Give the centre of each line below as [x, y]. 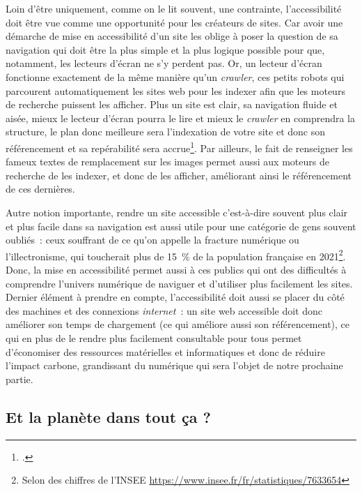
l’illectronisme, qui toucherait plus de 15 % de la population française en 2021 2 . [176, 255]
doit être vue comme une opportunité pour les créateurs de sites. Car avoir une [174, 22]
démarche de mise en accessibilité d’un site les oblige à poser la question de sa [172, 36]
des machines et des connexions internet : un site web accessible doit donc [164, 310]
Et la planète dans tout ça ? [109, 416]
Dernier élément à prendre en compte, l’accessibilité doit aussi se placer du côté [175, 297]
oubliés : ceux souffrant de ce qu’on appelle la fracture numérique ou [152, 240]
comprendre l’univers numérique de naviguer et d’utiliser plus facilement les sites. [179, 283]
